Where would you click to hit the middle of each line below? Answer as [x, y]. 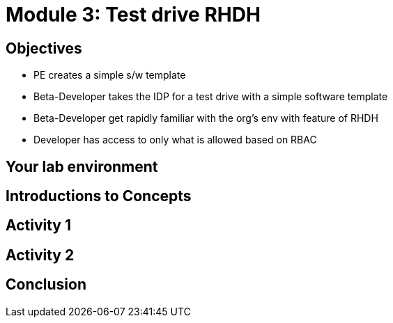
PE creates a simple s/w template [110, 75]
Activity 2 [40, 255]
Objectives [44, 48]
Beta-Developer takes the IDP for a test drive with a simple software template [211, 97]
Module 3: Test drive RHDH [133, 15]
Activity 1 [39, 226]
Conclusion [46, 285]
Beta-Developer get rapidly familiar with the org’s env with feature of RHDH [206, 118]
